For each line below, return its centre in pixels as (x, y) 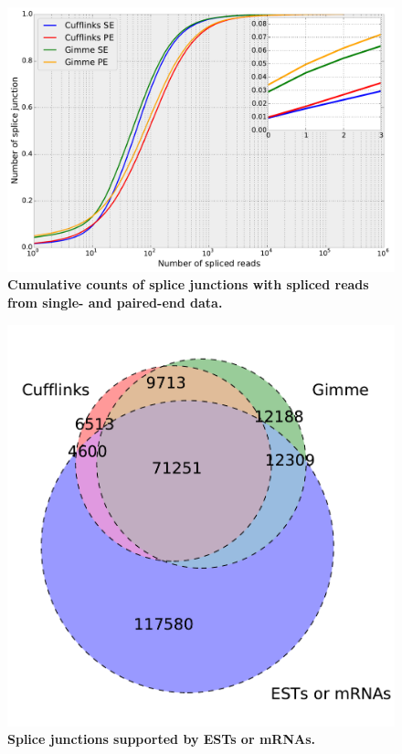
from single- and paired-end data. (115, 303)
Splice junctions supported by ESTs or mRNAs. (161, 739)
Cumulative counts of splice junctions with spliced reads (188, 284)
